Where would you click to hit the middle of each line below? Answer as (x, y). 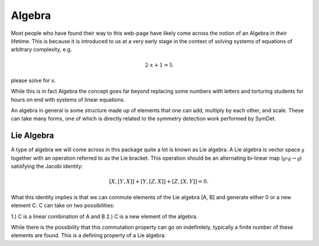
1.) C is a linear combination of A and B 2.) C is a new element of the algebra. (104, 216)
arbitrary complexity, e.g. (41, 50)
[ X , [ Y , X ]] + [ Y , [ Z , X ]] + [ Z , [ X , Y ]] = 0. (159, 182)
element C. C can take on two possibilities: (63, 205)
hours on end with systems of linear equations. (68, 99)
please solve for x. (33, 80)
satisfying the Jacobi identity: (47, 166)
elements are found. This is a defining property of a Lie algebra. (89, 235)
